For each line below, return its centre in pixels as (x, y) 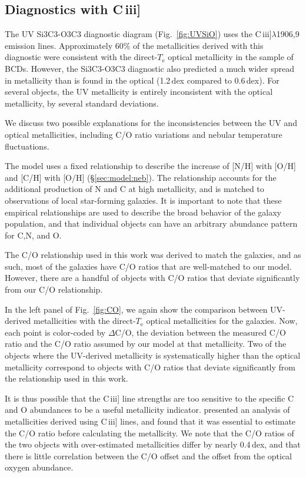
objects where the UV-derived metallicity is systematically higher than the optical (153, 355)
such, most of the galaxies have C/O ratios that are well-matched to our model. (148, 266)
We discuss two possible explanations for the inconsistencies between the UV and (151, 123)
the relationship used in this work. (66, 378)
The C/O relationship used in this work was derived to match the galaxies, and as (153, 255)
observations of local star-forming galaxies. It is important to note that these (143, 200)
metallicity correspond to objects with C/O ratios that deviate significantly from (150, 367)
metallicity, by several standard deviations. (82, 103)
